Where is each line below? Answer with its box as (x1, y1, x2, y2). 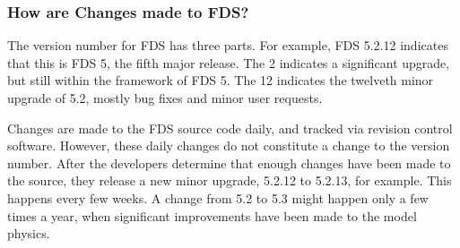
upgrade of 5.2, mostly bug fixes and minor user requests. (7, 89, 323, 107)
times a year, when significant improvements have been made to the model (7, 206, 417, 225)
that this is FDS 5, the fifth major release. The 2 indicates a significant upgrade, (7, 53, 450, 72)
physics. (7, 224, 50, 243)
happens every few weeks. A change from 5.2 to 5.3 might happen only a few (7, 188, 429, 207)
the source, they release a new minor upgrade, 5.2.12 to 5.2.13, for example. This (7, 171, 452, 190)
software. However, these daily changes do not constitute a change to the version (7, 136, 450, 155)
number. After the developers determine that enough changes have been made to (7, 153, 451, 172)
